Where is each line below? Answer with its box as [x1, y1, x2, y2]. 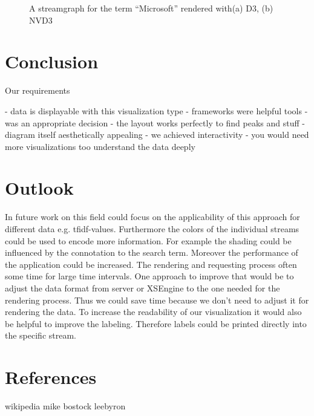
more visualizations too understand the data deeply [5, 140, 195, 152]
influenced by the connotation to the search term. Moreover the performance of [5, 246, 298, 259]
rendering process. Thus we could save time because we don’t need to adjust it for [5, 293, 309, 306]
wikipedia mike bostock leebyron [5, 400, 126, 412]
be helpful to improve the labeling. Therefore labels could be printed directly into [5, 317, 307, 330]
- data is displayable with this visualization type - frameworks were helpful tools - [5, 104, 308, 117]
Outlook [5, 175, 74, 200]
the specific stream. [5, 329, 77, 342]
